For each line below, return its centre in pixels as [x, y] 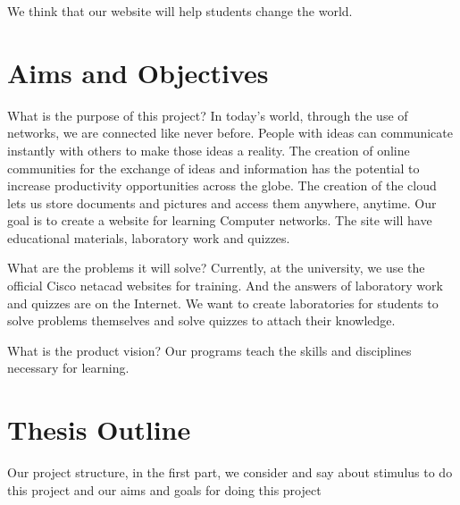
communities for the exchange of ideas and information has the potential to [213, 168]
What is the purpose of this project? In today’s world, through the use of [208, 115]
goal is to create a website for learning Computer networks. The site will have [220, 220]
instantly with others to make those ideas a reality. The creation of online [209, 150]
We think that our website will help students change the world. [180, 11]
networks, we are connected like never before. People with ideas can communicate [230, 133]
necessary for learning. [68, 368]
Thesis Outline [99, 429]
